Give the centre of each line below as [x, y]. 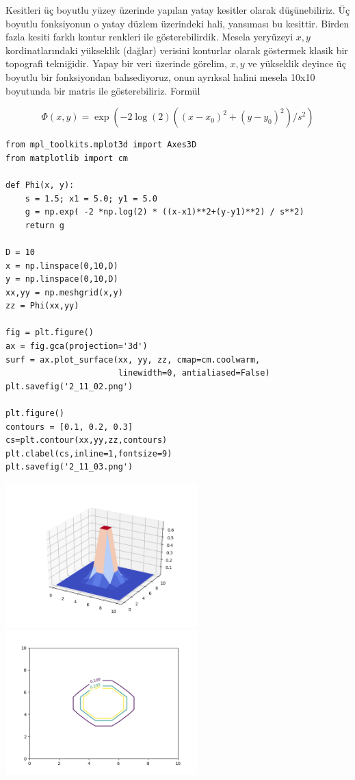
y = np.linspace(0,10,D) [62, 279]
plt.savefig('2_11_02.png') [69, 386]
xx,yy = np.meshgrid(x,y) [64, 292]
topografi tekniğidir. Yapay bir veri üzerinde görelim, [116, 63]
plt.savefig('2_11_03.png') [69, 467]
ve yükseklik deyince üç [297, 63]
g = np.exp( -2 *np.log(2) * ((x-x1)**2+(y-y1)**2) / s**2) [165, 212]
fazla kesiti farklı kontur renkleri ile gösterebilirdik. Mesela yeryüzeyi [149, 37]
